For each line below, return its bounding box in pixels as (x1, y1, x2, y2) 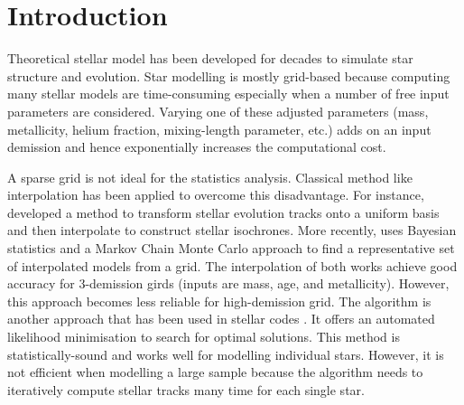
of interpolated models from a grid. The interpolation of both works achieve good (7, 256, 458, 275)
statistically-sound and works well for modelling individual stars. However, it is (7, 344, 444, 363)
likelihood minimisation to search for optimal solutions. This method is (7, 327, 400, 346)
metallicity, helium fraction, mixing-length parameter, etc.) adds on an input (7, 119, 432, 138)
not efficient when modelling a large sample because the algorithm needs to (7, 363, 423, 381)
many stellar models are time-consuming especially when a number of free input (7, 84, 450, 103)
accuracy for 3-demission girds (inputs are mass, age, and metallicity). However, (7, 274, 450, 293)
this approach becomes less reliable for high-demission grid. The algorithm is (7, 291, 432, 310)
